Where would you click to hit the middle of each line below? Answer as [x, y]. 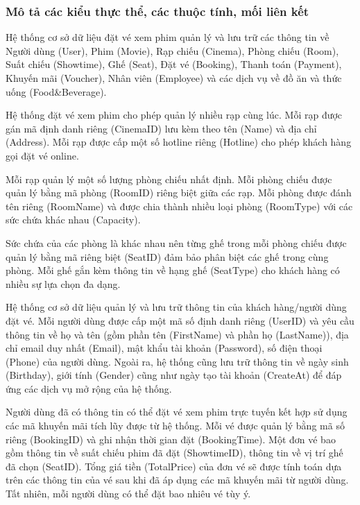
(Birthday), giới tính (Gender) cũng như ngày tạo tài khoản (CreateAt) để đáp [174, 375]
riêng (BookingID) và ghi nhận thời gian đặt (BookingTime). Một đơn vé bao [171, 439]
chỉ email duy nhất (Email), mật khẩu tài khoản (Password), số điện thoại [164, 348]
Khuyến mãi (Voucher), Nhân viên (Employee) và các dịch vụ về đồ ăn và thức [174, 78]
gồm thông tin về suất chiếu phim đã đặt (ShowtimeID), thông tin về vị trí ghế [174, 453]
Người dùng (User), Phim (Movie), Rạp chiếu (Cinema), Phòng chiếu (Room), [172, 50]
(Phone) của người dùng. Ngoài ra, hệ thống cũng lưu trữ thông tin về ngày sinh [177, 361]
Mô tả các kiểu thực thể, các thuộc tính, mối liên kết [157, 11]
